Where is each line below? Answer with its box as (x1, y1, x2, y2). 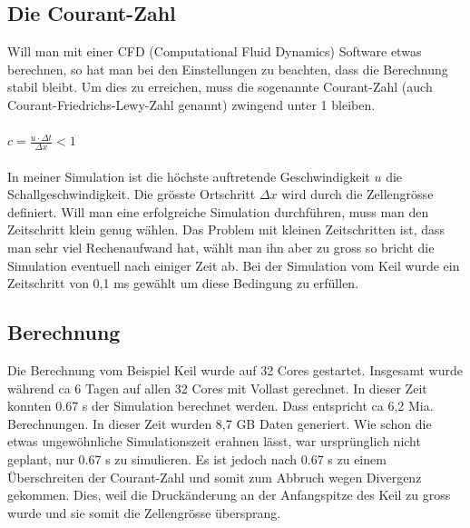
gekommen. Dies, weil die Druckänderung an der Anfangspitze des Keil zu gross (7, 485, 451, 504)
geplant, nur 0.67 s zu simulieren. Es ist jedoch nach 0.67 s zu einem (7, 449, 387, 468)
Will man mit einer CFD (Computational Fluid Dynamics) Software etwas (7, 42, 422, 61)
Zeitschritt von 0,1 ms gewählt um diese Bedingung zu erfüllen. (7, 274, 359, 293)
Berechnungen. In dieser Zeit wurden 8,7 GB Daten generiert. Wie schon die (7, 413, 432, 433)
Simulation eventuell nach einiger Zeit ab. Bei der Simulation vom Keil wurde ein (7, 255, 460, 274)
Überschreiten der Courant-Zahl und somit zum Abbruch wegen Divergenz (7, 467, 422, 486)
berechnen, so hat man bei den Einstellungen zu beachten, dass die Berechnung (7, 59, 448, 78)
